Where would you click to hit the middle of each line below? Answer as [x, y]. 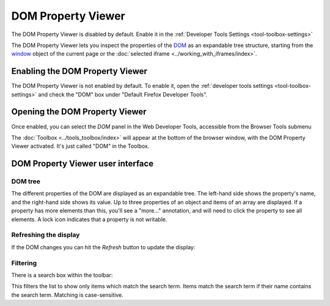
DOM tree [26, 181]
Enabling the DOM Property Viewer [79, 71]
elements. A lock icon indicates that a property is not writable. [89, 219]
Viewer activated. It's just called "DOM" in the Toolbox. [80, 146]
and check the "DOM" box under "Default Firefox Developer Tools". [123, 94]
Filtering [24, 263]
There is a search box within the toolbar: [62, 275]
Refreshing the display [46, 235]
